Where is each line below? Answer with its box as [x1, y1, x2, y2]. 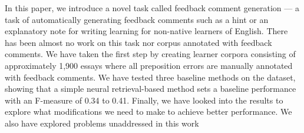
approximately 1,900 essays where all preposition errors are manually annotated [5, 59, 293, 71]
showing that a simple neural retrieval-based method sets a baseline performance [5, 82, 296, 95]
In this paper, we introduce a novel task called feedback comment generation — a [5, 2, 299, 14]
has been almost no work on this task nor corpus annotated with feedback [5, 36, 272, 48]
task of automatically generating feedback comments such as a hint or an [5, 13, 269, 25]
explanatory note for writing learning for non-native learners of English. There [5, 25, 288, 37]
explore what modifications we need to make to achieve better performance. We [5, 105, 292, 118]
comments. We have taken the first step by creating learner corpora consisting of [5, 48, 296, 60]
